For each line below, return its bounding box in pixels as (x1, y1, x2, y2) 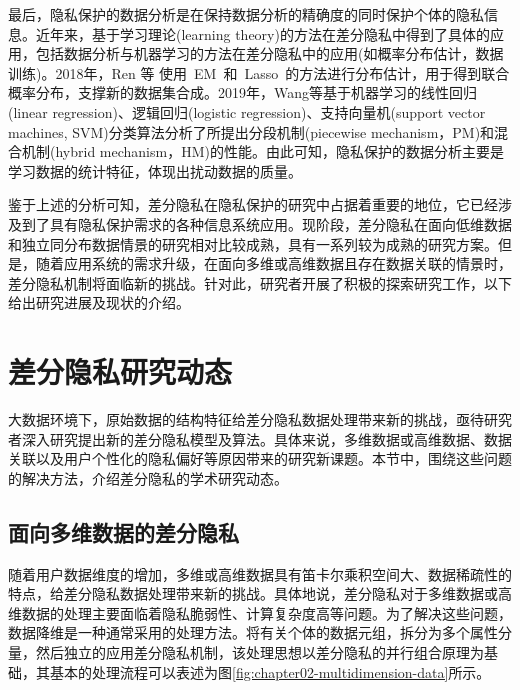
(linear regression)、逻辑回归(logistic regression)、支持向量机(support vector (8, 101, 486, 122)
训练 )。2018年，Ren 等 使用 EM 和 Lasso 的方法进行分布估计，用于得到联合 (8, 62, 510, 83)
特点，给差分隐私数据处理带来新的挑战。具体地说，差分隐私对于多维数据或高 (8, 583, 512, 604)
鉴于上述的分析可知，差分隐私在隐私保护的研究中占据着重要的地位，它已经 (8, 194, 498, 215)
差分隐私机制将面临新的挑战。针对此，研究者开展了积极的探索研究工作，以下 (8, 272, 512, 293)
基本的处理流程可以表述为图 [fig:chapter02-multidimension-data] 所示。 (49, 661, 491, 682)
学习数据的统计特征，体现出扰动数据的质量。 (8, 160, 302, 181)
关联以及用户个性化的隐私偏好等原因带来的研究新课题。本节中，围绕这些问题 (8, 448, 512, 469)
